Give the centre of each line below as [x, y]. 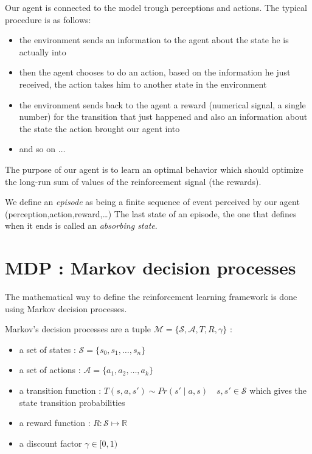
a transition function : [60, 390]
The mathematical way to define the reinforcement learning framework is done [151, 297]
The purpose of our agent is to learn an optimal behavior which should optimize [154, 169]
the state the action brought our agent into [99, 128]
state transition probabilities [72, 402]
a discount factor [50, 443]
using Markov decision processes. [66, 308]
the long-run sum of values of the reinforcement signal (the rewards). [133, 181]
